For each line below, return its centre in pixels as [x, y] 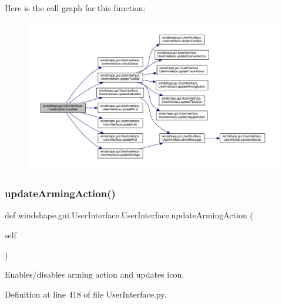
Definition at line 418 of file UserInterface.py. [86, 294]
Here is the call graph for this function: [75, 8]
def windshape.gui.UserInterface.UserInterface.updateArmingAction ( [129, 215]
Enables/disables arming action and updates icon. [95, 274]
